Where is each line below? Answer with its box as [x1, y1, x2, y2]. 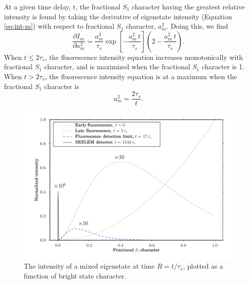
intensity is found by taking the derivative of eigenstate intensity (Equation [4, 11, 232, 21]
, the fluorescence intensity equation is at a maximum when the [45, 71, 237, 81]
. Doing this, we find [166, 21, 228, 31]
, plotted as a [183, 261, 223, 271]
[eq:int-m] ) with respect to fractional [4, 21, 115, 31]
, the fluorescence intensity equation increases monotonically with [45, 51, 243, 62]
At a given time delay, [4, 1, 71, 11]
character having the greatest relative [131, 1, 245, 11]
